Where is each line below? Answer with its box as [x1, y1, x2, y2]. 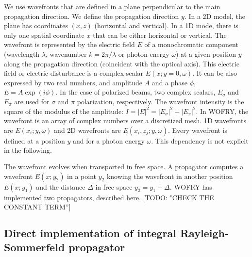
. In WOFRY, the [196, 106, 249, 116]
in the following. [4, 145, 52, 155]
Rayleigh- [180, 225, 229, 241]
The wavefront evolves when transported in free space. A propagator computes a [4, 161, 244, 171]
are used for [14, 96, 50, 106]
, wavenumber [45, 48, 87, 59]
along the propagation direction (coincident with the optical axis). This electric [4, 58, 239, 68]
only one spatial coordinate [4, 30, 84, 40]
